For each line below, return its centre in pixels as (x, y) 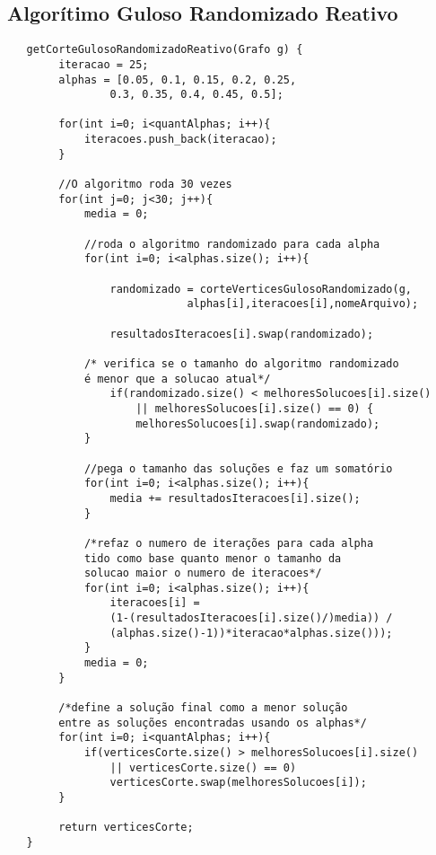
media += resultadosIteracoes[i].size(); (235, 498)
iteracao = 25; (104, 64)
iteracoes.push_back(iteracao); (180, 140)
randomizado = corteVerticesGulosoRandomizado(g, (261, 289)
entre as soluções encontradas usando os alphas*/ (213, 723)
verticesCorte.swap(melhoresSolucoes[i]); (238, 783)
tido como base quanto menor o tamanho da (213, 558)
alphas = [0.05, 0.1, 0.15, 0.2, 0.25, (178, 79)
